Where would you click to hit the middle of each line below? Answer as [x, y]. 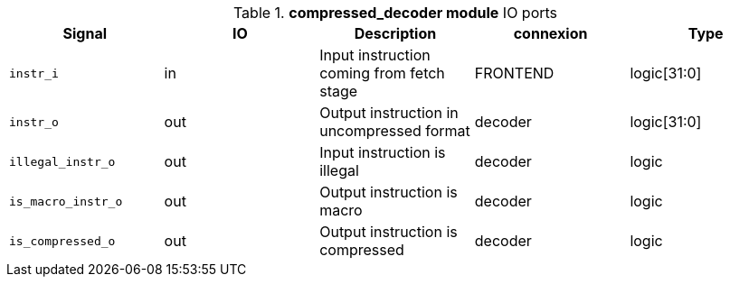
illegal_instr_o [62, 161]
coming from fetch [382, 73]
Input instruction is [383, 152]
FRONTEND [514, 73]
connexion [550, 33]
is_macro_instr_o [66, 201]
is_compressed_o [62, 241]
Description [395, 33]
